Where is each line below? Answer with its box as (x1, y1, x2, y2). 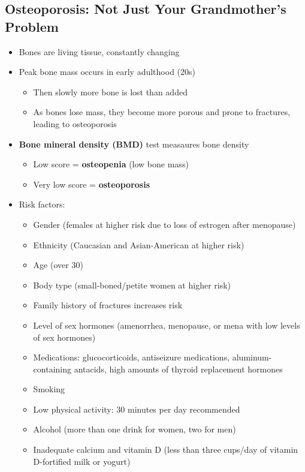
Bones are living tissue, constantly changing (19, 45, 180, 58)
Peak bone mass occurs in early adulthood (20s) (19, 65, 195, 78)
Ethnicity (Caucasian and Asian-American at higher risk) (33, 238, 244, 251)
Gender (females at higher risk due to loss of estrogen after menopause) (33, 218, 296, 230)
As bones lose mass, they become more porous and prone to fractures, (33, 106, 291, 118)
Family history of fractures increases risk (33, 299, 183, 311)
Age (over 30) (33, 258, 83, 271)
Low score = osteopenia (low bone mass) (33, 158, 189, 170)
